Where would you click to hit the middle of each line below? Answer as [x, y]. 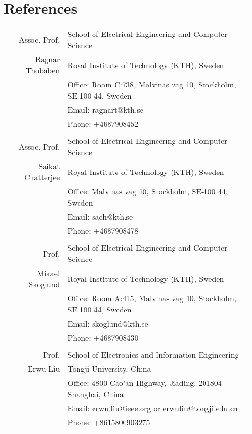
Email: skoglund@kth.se [108, 324]
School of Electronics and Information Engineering [153, 355]
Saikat [49, 166]
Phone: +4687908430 [103, 338]
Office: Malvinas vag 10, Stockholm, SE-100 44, [148, 191]
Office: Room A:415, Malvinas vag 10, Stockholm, [152, 298]
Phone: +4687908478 [103, 231]
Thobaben [43, 70]
